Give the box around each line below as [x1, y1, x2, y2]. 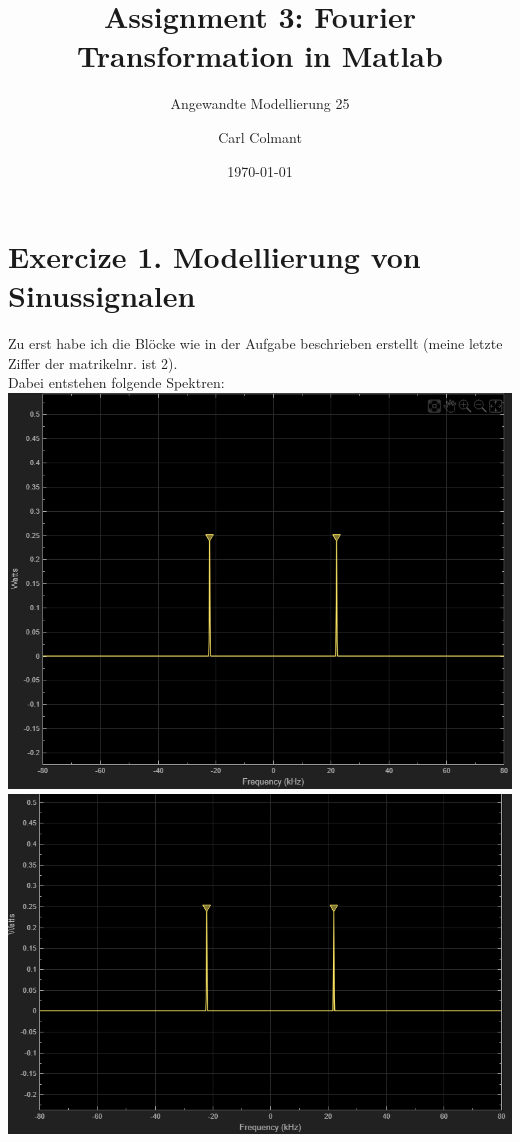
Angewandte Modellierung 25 [170, 93, 350, 114]
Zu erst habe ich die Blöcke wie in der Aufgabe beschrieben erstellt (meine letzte [8, 333, 503, 354]
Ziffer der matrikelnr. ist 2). [8, 352, 178, 373]
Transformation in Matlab [77, 35, 443, 76]
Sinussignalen [8, 275, 196, 316]
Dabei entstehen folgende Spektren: [8, 372, 225, 393]
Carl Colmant [218, 126, 302, 147]
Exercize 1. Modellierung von [8, 236, 421, 277]
